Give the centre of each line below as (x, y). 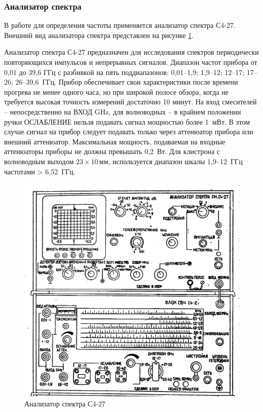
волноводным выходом (39, 161)
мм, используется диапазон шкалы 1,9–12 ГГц (171, 161)
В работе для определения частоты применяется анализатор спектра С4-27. (120, 25)
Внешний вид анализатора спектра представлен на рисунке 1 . (99, 35)
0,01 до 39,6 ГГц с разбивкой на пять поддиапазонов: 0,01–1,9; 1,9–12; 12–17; (124, 72)
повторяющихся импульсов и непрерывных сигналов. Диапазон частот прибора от (131, 62)
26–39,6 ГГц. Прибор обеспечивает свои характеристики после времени (127, 82)
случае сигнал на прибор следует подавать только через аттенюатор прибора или (129, 132)
